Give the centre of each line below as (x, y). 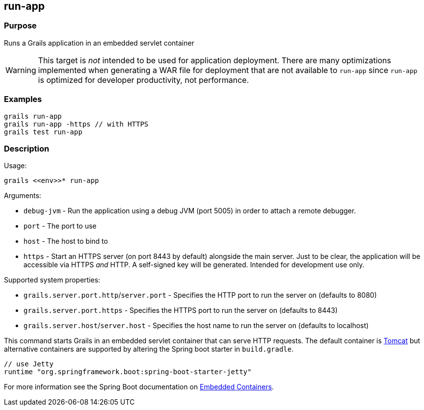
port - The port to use (60, 226)
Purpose (20, 26)
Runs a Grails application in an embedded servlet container (99, 43)
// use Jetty (29, 364)
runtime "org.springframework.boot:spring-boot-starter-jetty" (128, 372)
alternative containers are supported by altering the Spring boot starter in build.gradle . (149, 349)
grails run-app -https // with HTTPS (76, 124)
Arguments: (23, 196)
